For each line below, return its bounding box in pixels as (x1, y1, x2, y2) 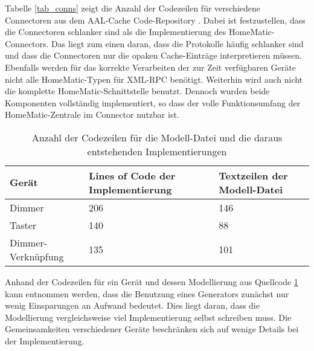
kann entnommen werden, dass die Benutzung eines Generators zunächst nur (5, 287, 289, 300)
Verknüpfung (10, 249, 64, 263)
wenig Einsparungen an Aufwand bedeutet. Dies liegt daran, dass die (5, 299, 260, 312)
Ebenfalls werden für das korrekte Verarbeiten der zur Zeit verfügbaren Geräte (5, 60, 296, 73)
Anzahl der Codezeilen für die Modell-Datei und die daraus (31, 130, 283, 144)
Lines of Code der (89, 168, 176, 182)
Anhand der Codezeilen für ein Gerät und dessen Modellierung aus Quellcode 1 (5, 275, 298, 288)
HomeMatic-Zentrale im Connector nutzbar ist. (5, 108, 179, 121)
